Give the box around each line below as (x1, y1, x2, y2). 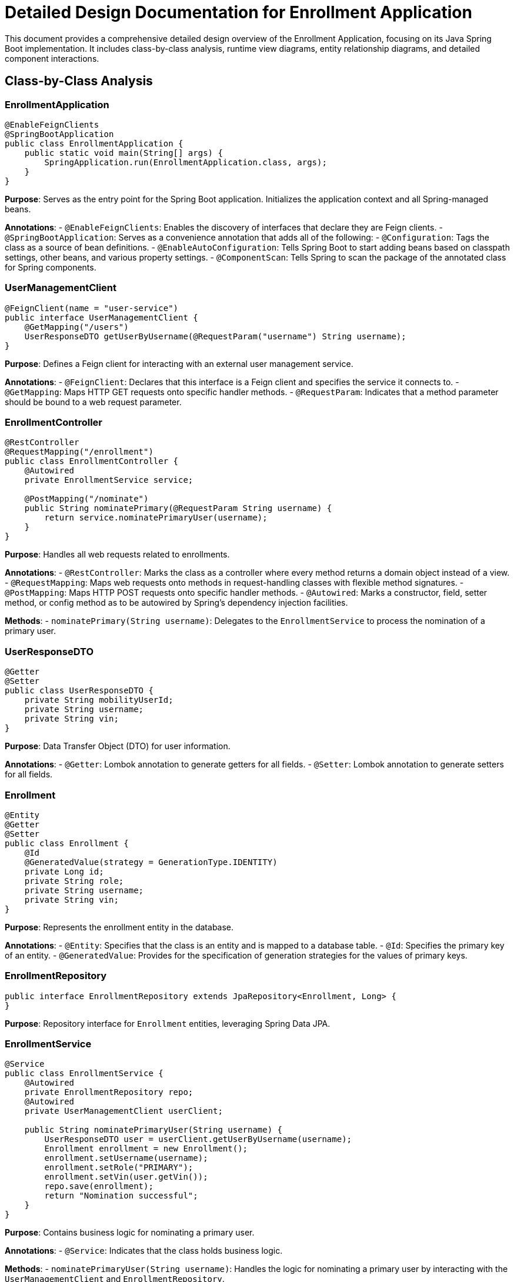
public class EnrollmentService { (5, 1069, 163, 1079)
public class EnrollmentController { (5, 456, 179, 466)
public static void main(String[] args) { (24, 148, 223, 158)
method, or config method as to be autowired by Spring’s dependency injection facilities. (5, 597, 348, 608)
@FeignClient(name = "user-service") (5, 303, 179, 313)
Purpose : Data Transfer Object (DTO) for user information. (5, 741, 231, 752)
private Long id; (24, 866, 104, 876)
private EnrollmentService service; (24, 475, 193, 485)
